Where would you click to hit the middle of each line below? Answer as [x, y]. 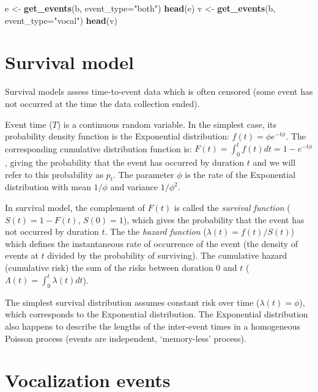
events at [22, 255]
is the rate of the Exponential [240, 174]
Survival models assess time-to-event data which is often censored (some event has [159, 91]
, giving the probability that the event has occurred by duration [125, 162]
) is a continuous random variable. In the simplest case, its [167, 124]
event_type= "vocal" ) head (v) [61, 20]
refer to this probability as [54, 174]
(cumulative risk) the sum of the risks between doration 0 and [121, 267]
